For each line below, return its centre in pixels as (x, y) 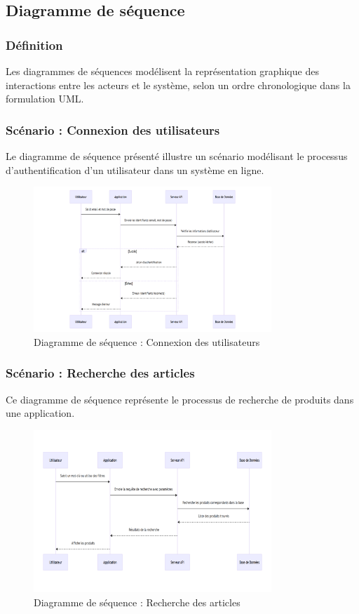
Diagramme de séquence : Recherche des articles (137, 602)
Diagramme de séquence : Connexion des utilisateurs (147, 341)
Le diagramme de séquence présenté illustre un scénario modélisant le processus (177, 156)
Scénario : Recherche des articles (100, 373)
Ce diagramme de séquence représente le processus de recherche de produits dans (180, 399)
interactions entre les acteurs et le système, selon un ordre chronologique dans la (178, 85)
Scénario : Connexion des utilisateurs (113, 129)
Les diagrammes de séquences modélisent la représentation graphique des (162, 71)
